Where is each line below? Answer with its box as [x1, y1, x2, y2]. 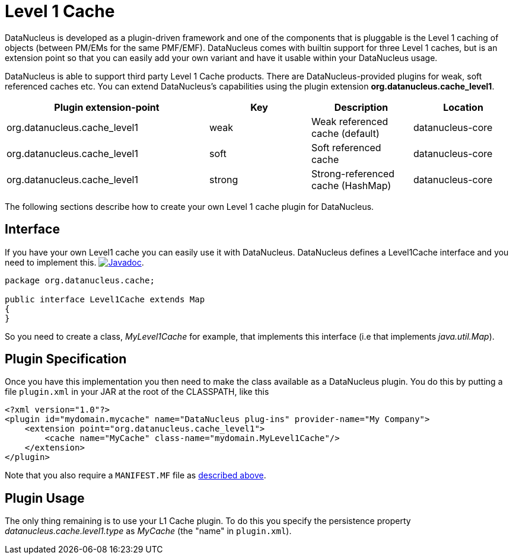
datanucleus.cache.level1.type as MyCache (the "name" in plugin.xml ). [5, 526, 292, 536]
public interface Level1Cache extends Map [5, 294, 205, 304]
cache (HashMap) [311, 179, 391, 191]
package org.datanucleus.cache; [5, 275, 155, 285]
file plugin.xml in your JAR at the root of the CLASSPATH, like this [5, 386, 269, 397]
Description [334, 101, 388, 113]
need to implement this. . [5, 257, 144, 267]
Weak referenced [311, 115, 388, 127]
